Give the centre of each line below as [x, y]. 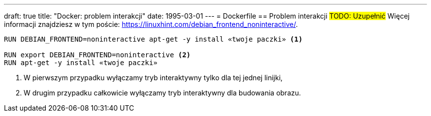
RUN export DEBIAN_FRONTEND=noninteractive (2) [97, 55]
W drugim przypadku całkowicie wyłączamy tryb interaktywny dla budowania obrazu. [162, 93]
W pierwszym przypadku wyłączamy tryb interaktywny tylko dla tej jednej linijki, [153, 78]
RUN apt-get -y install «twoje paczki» [81, 63]
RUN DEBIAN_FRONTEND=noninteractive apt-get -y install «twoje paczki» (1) [153, 39]
